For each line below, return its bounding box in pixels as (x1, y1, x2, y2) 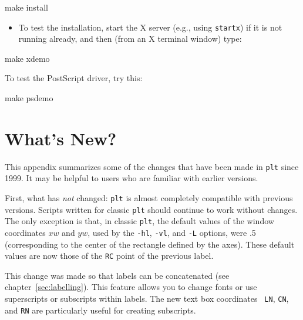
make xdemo (5, 52, 50, 64)
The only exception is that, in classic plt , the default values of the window (5, 215, 274, 227)
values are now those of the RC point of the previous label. (5, 249, 214, 262)
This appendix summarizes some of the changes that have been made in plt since (5, 160, 299, 172)
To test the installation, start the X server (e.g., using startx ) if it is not (18, 21, 282, 33)
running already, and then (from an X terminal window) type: (18, 32, 242, 45)
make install (5, 1, 48, 13)
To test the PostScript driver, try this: (5, 72, 143, 84)
